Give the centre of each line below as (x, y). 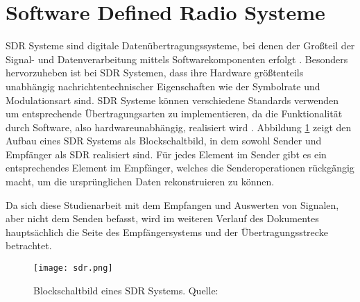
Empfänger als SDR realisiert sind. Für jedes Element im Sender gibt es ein (166, 154)
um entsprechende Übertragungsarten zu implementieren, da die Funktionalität (174, 114)
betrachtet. (29, 245)
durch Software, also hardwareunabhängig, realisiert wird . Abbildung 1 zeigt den (179, 127)
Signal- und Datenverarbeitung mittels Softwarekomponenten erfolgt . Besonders (177, 59)
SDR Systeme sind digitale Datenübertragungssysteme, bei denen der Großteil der (180, 45)
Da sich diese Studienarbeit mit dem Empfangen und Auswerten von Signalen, (172, 204)
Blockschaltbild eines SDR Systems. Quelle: (126, 290)
